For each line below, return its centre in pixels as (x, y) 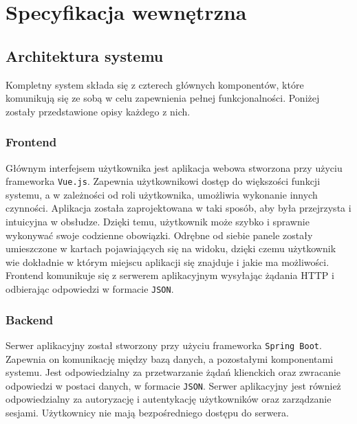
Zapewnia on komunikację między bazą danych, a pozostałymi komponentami (170, 358)
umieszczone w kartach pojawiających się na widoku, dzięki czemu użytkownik (171, 248)
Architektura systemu (85, 55)
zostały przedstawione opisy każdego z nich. (98, 111)
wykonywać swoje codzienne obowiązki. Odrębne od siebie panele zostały (159, 235)
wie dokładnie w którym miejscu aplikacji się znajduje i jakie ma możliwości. (167, 261)
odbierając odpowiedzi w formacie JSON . (90, 288)
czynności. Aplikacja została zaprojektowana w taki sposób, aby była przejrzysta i (178, 208)
